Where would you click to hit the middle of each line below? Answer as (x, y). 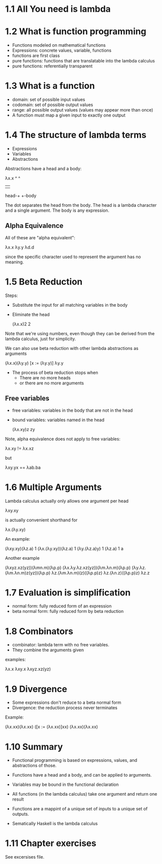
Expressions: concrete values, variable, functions (62, 51)
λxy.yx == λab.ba (23, 467)
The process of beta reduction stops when (55, 373)
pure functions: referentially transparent (52, 66)
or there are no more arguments (52, 383)
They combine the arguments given (48, 650)
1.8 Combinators (39, 631)
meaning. (14, 262)
